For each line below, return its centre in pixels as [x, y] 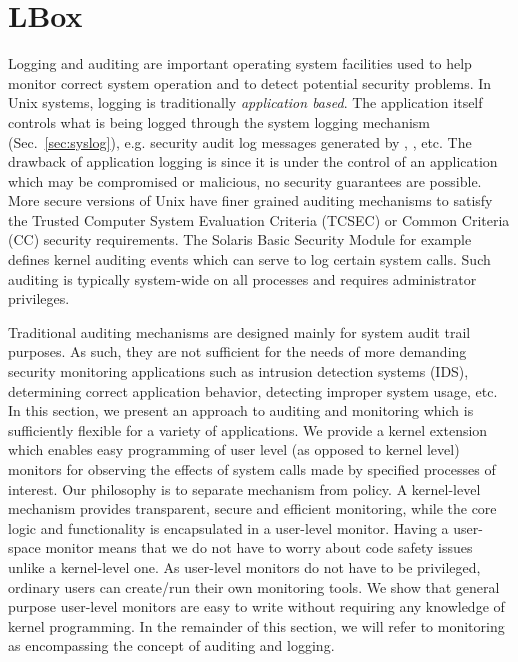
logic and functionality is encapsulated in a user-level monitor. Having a [228, 527]
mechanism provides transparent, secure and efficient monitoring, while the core [252, 508]
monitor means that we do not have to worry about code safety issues [259, 547]
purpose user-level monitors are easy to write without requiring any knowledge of [256, 606]
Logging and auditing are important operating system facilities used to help [240, 63]
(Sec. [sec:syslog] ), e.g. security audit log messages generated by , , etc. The [240, 141]
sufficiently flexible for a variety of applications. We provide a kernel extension [248, 429]
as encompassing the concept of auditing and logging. [171, 645]
